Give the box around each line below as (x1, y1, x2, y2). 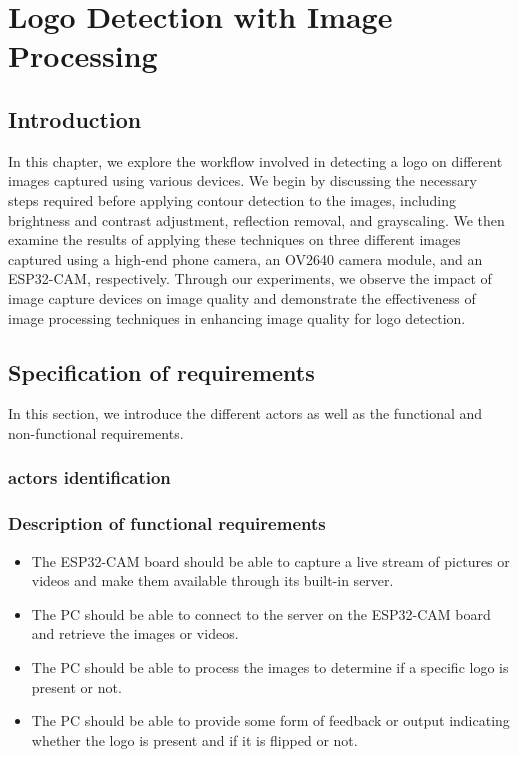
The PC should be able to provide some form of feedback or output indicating (31, 710, 510, 731)
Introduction (8, 103, 142, 134)
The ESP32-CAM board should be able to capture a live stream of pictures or (31, 550, 510, 571)
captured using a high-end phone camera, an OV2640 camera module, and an (8, 248, 483, 269)
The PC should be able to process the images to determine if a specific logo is (31, 656, 509, 677)
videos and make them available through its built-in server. (31, 570, 394, 591)
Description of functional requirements (8, 511, 326, 536)
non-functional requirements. (8, 422, 184, 443)
